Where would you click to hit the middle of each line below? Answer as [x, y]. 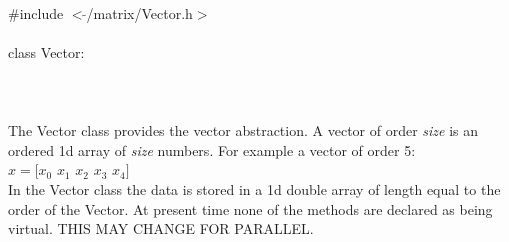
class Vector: [46, 51]
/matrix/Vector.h [139, 12]
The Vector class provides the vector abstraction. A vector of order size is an [243, 130]
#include [36, 12]
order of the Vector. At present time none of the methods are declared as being [250, 208]
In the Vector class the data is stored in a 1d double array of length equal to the [254, 188]
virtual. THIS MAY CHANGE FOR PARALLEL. [161, 228]
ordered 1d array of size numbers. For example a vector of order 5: [212, 149]
